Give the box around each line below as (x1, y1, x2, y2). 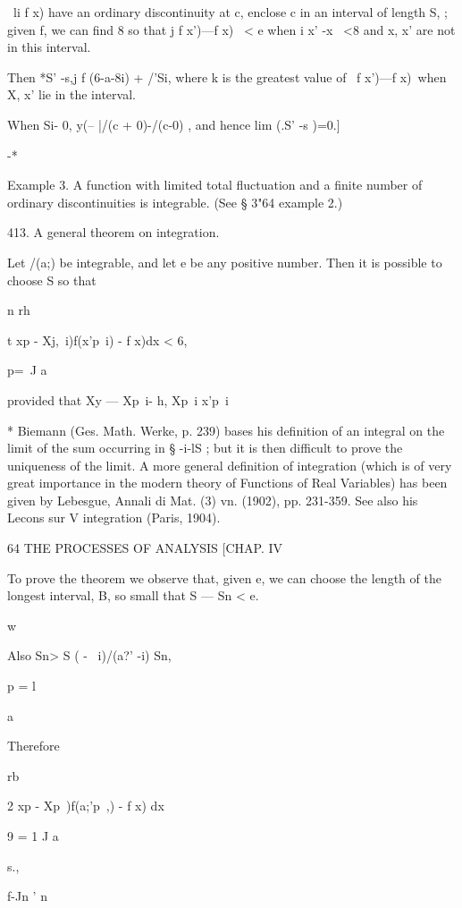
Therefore (7, 736, 60, 755)
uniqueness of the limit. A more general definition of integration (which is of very (7, 455, 452, 474)
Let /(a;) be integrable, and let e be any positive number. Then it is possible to (7, 252, 442, 271)
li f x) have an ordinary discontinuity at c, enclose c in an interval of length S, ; (13, 3, 449, 21)
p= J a (7, 361, 47, 379)
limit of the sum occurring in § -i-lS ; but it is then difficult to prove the (7, 438, 403, 457)
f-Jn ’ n (7, 887, 47, 905)
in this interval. (7, 38, 91, 56)
